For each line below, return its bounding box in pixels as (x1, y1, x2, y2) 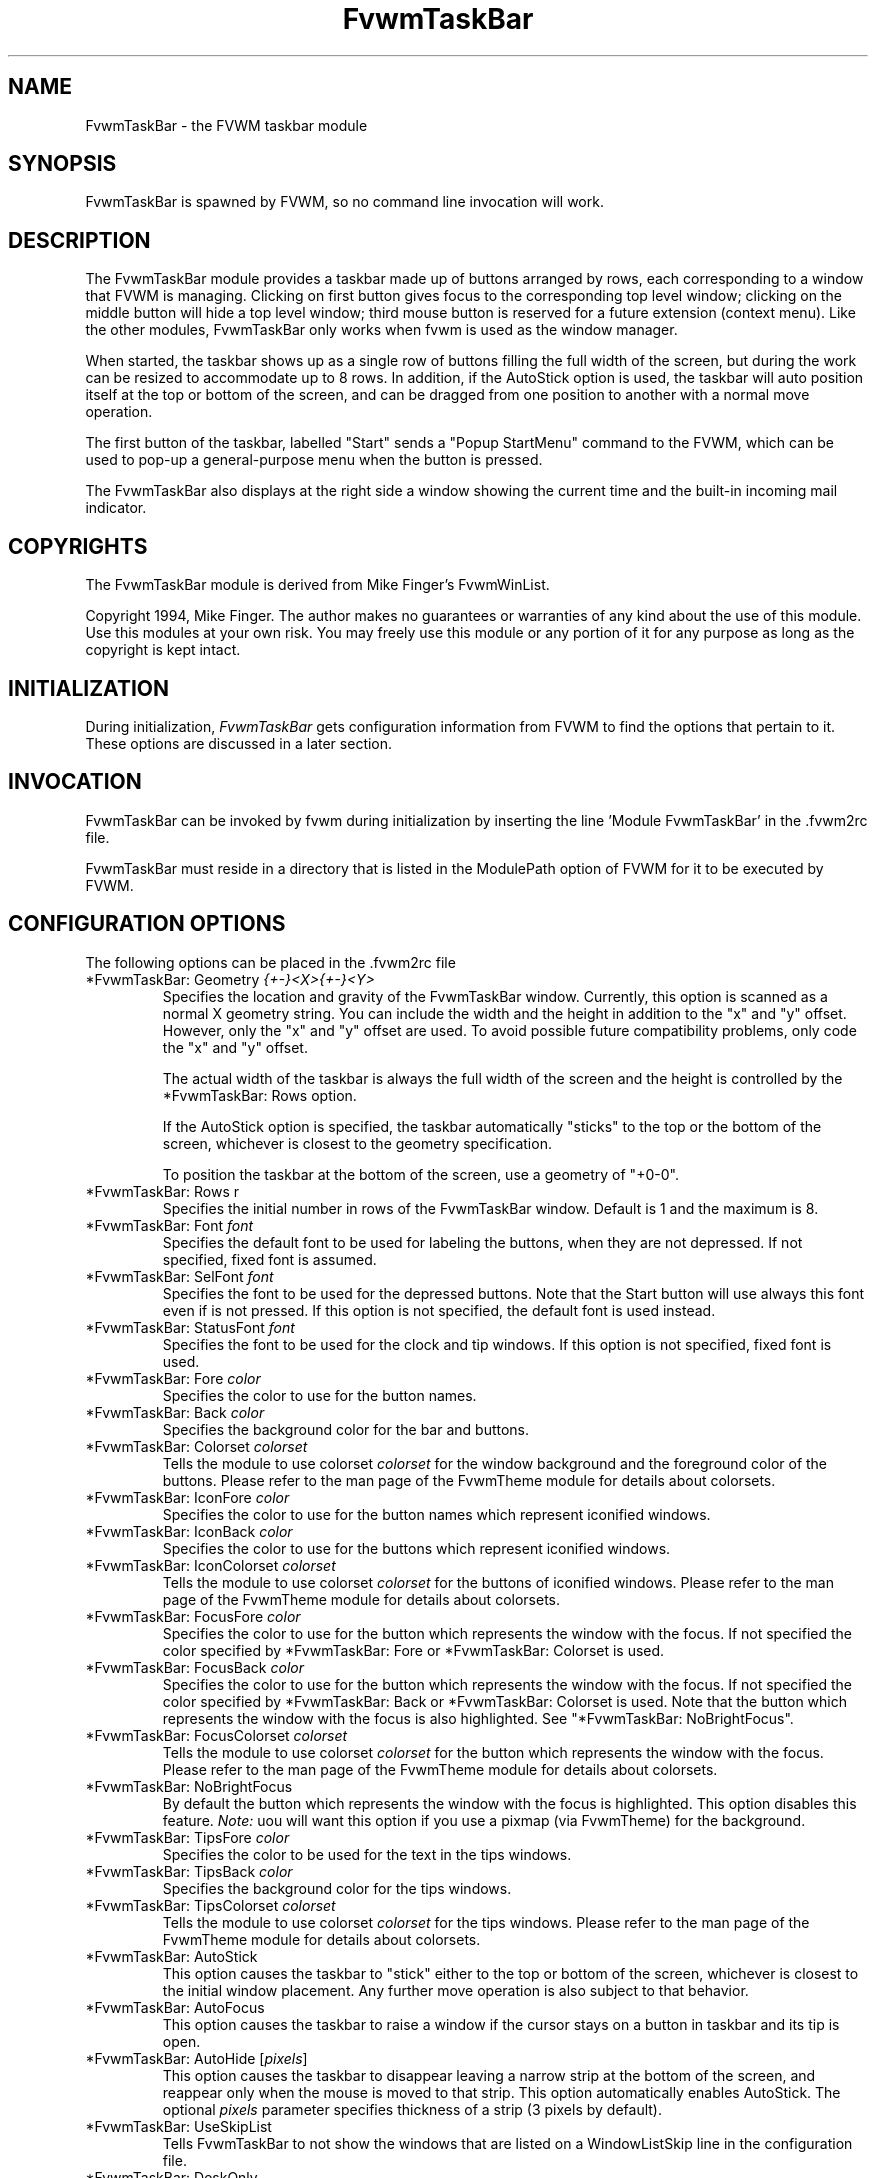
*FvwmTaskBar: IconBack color (85, 1522, 293, 1540)
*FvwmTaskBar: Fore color (85, 1369, 261, 1387)
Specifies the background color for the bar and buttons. (162, 1420, 530, 1438)
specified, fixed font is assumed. (162, 1250, 377, 1268)
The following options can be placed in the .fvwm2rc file (85, 953, 456, 971)
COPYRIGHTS (8, 533, 148, 559)
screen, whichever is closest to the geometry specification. (162, 1134, 552, 1152)
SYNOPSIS (8, 151, 117, 177)
